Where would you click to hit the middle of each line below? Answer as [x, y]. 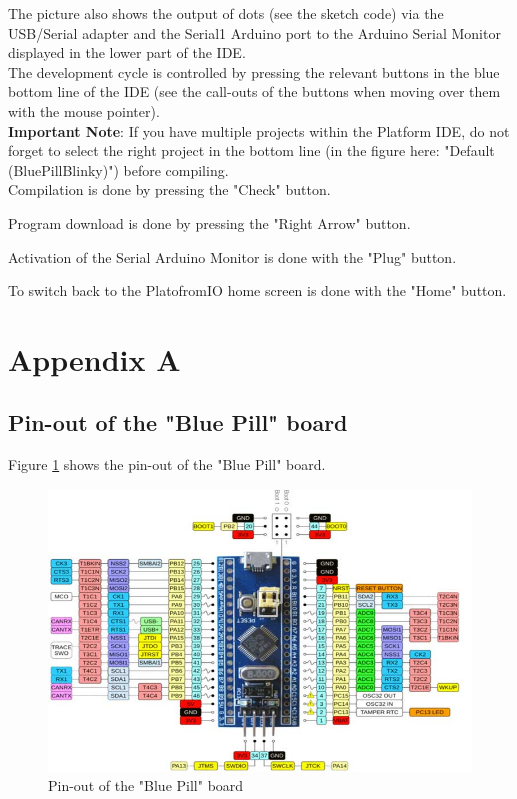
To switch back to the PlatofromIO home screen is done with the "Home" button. [257, 290]
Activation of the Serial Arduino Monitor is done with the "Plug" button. [232, 256]
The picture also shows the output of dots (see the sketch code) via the [226, 13]
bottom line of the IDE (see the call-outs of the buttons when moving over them [254, 91]
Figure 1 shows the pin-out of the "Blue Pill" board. [167, 464]
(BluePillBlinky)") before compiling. [118, 169]
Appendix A [94, 358]
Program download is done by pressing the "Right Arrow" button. [209, 222]
